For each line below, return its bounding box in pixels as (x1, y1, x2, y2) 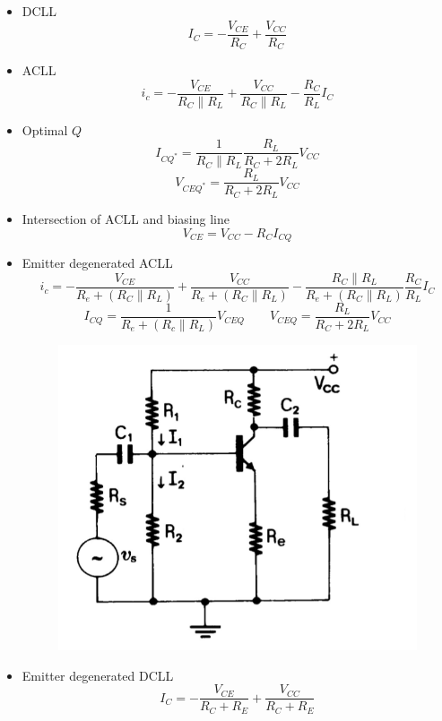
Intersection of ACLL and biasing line (22, 209, 230, 227)
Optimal (22, 120, 68, 139)
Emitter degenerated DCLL (22, 665, 174, 684)
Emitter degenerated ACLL (22, 253, 173, 271)
